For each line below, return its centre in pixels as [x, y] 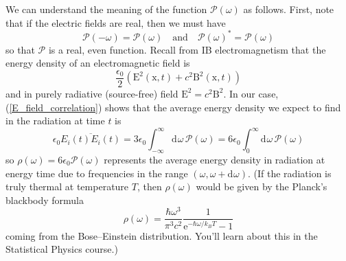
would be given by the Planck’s [262, 186]
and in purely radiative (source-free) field [92, 93]
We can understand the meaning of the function [106, 9]
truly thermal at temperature [67, 186]
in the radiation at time [55, 121]
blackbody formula [45, 200]
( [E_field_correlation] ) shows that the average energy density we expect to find [173, 107]
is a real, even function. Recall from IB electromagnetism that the [187, 49]
